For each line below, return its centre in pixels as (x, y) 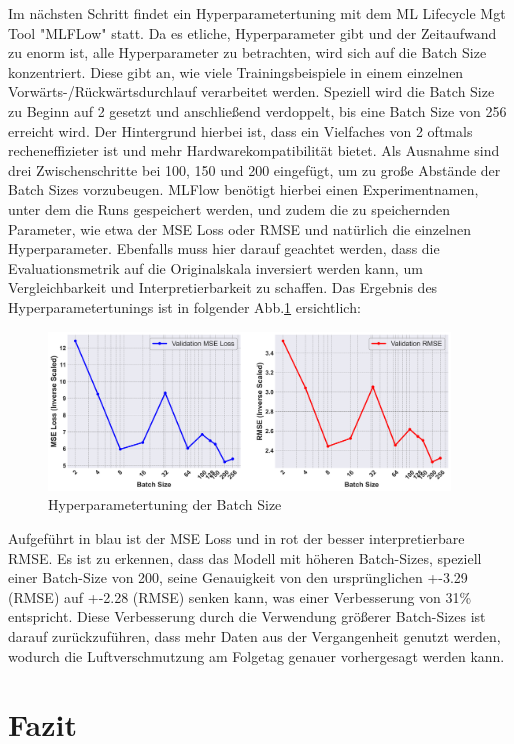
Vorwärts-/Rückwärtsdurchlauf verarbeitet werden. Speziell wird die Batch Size (251, 91)
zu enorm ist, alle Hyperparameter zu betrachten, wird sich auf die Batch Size (247, 52)
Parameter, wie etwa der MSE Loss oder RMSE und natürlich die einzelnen (239, 228)
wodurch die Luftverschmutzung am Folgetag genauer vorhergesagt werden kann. (256, 655)
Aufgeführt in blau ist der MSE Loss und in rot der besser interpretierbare (236, 537)
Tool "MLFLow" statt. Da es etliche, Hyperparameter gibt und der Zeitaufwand (252, 32)
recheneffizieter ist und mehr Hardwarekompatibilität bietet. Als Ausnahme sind (254, 150)
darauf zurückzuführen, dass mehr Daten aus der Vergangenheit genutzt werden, (254, 635)
